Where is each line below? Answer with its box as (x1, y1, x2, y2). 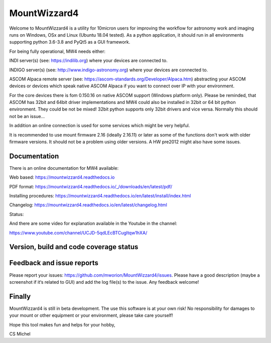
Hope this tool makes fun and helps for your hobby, (9, 321, 115, 327)
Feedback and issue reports (9, 259, 99, 267)
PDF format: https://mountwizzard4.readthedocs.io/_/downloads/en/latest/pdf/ (9, 183, 173, 189)
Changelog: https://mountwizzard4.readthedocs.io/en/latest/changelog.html (9, 202, 168, 208)
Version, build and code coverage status (9, 243, 139, 251)
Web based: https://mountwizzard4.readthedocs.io (9, 174, 115, 180)
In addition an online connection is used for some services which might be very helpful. (9, 123, 190, 129)
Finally (9, 292, 31, 301)
